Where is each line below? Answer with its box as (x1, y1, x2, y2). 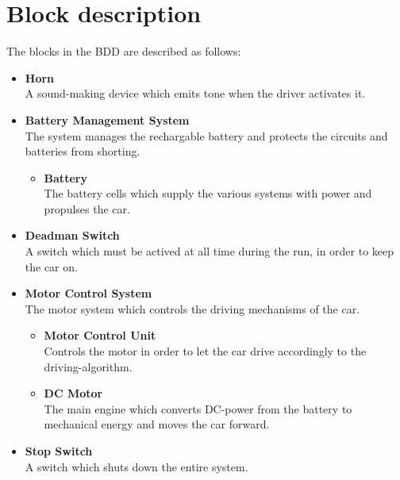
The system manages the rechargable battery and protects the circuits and (25, 127, 388, 144)
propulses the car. (44, 200, 130, 217)
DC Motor (44, 385, 103, 401)
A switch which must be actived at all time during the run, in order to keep (25, 243, 394, 259)
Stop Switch (25, 443, 93, 459)
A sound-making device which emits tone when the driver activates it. (25, 85, 366, 102)
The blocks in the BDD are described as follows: (6, 43, 241, 60)
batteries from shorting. (25, 143, 140, 159)
